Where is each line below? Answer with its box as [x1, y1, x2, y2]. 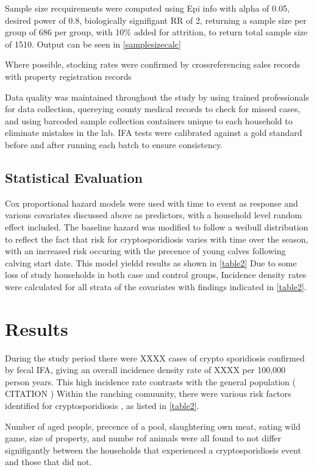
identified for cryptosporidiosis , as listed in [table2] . [5, 399, 199, 411]
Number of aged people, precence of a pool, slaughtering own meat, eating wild [5, 419, 301, 432]
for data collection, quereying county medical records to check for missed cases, [5, 102, 301, 115]
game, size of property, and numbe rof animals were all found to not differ [5, 432, 282, 444]
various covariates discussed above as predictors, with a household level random [5, 208, 302, 221]
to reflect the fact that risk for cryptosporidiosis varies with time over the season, [5, 232, 309, 245]
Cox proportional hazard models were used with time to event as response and [5, 196, 298, 209]
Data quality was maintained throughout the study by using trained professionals [5, 90, 309, 103]
